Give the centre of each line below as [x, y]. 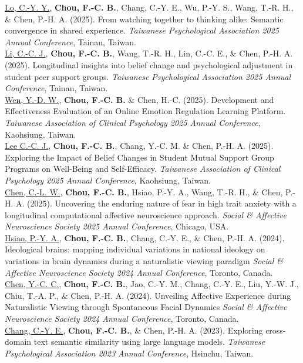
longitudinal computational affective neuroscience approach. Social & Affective [146, 214]
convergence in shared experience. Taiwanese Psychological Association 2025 [142, 30]
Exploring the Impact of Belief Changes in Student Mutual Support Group [139, 157]
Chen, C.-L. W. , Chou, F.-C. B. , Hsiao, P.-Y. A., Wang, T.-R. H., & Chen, [144, 192]
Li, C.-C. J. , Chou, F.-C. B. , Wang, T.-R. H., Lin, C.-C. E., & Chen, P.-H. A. [149, 53]
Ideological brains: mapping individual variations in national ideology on [135, 249]
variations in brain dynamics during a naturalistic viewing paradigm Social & [144, 261]
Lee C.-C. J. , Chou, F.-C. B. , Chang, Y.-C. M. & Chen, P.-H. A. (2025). [139, 146]
